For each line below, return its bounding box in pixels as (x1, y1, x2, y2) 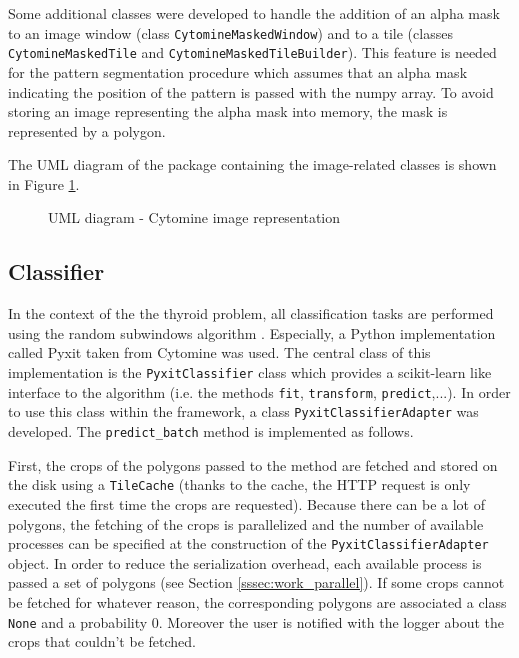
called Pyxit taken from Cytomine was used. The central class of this (8, 342, 431, 363)
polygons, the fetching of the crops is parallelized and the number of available (8, 513, 484, 534)
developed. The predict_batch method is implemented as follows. (8, 421, 414, 442)
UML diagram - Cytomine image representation (48, 207, 341, 228)
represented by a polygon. (8, 120, 166, 141)
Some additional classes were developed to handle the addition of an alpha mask (8, 3, 500, 23)
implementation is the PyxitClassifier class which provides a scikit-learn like (8, 362, 492, 383)
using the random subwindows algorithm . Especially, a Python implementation (8, 322, 496, 343)
